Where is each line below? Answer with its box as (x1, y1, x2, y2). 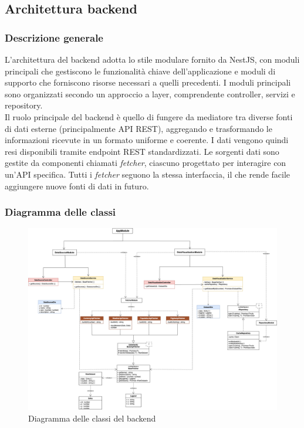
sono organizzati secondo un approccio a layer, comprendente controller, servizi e (5, 87, 295, 100)
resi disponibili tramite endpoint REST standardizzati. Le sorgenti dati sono (5, 145, 279, 157)
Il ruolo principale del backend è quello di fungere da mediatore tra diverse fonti (5, 110, 293, 123)
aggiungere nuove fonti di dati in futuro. (5, 179, 149, 192)
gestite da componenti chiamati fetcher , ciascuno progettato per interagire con (5, 157, 286, 169)
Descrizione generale (5, 30, 103, 45)
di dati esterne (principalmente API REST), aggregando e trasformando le (5, 122, 272, 134)
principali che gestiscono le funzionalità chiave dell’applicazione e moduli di (5, 64, 276, 77)
